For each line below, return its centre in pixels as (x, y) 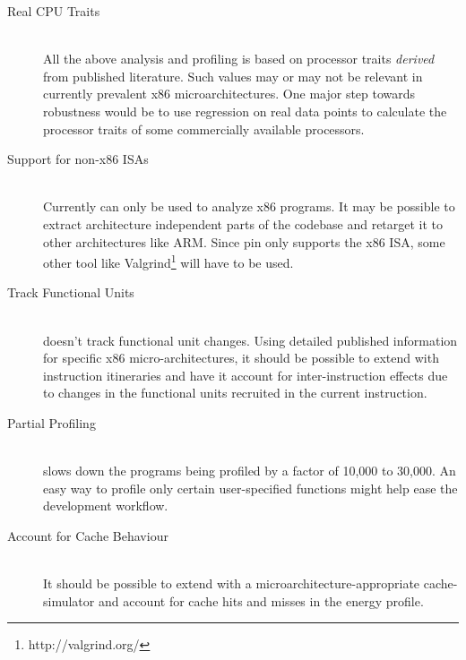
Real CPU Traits (54, 11)
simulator (69, 600)
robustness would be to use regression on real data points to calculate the (245, 111)
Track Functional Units (71, 292)
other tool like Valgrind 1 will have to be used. (168, 261)
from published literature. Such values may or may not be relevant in (233, 76)
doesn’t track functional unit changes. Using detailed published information (250, 340)
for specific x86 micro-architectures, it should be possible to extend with (241, 358)
